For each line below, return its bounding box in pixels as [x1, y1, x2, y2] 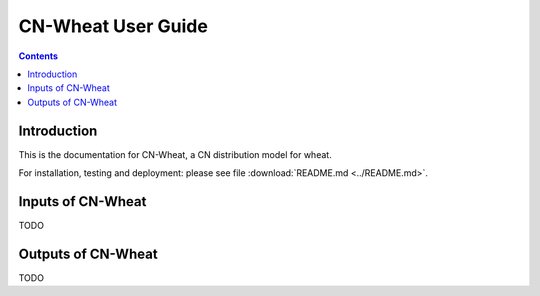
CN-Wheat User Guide [18, 15, 209, 37]
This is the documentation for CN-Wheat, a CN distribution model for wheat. [18, 148, 332, 160]
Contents [18, 50, 59, 62]
